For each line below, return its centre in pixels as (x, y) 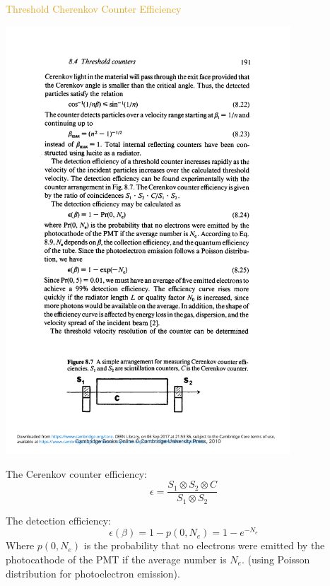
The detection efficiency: (58, 520)
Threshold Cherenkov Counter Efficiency (94, 8)
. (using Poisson (276, 559)
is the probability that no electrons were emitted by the (204, 545)
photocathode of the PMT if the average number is (116, 559)
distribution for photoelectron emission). (93, 573)
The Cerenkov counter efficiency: (76, 473)
